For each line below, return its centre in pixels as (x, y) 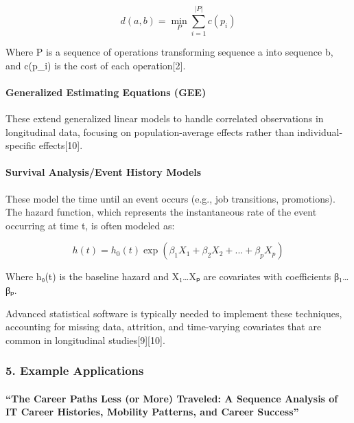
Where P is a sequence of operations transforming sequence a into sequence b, (169, 52)
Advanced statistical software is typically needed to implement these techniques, (174, 313)
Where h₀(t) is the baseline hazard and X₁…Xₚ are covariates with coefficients (168, 276)
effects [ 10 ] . (61, 145)
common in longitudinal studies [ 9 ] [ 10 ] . (85, 340)
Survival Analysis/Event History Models (104, 172)
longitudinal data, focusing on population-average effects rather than (150, 132)
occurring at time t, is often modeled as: (90, 225)
